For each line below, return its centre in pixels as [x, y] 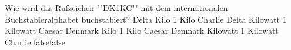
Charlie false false [35, 42]
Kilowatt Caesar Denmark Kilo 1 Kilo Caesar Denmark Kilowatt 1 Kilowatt [142, 31]
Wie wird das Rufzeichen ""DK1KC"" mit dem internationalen [116, 8]
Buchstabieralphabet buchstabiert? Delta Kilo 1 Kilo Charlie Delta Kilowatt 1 [146, 19]
